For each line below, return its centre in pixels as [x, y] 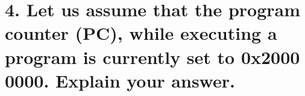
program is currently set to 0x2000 [152, 56]
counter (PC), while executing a [141, 33]
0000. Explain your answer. [120, 80]
